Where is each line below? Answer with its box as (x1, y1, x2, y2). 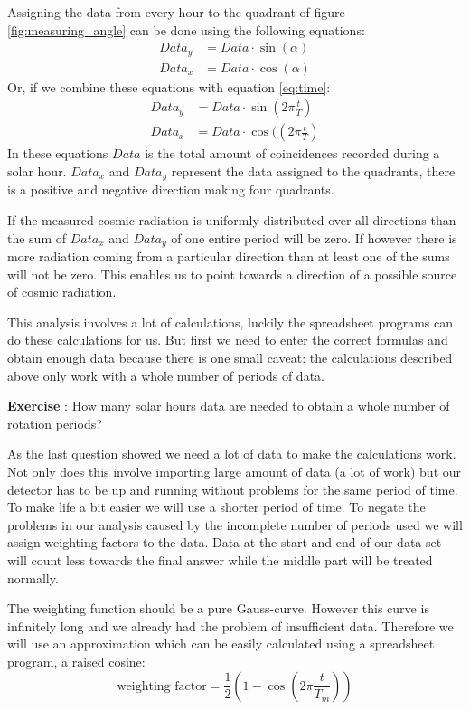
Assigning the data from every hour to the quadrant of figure (7, 3, 345, 21)
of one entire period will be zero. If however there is (171, 228, 457, 247)
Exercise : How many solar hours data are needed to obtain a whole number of (7, 396, 450, 415)
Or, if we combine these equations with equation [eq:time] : (7, 77, 331, 96)
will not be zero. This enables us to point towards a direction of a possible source (7, 264, 457, 283)
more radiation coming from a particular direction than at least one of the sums (7, 247, 450, 266)
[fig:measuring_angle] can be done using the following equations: (7, 20, 365, 39)
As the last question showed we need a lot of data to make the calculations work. (7, 444, 456, 463)
